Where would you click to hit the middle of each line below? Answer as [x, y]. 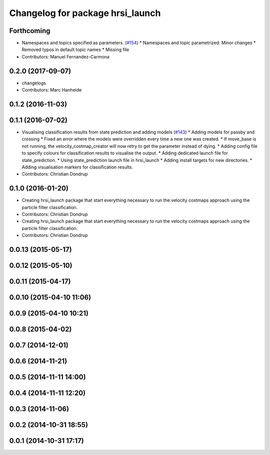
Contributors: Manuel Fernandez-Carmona [65, 56]
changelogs [34, 83]
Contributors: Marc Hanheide [52, 90]
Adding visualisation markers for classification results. [77, 167]
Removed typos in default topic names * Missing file [75, 49]
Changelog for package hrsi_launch [85, 13]
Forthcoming [30, 31]
